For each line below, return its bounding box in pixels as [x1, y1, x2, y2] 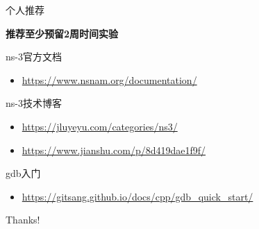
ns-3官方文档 [6, 49, 62, 64]
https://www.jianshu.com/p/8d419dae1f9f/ [22, 142, 206, 157]
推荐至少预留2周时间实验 [6, 26, 119, 40]
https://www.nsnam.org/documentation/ [22, 72, 197, 87]
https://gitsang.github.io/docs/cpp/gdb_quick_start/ [22, 189, 253, 203]
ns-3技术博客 [6, 96, 62, 110]
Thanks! [6, 212, 40, 227]
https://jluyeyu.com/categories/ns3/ [22, 119, 178, 133]
